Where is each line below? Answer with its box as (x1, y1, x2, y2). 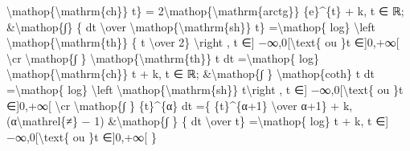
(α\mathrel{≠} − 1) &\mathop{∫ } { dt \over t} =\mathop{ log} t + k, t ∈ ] (6, 112, 389, 129)
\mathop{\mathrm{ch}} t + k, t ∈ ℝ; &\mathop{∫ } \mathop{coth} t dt (6, 65, 375, 82)
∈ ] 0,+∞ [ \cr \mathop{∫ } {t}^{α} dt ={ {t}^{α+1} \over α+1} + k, (6, 96, 353, 113)
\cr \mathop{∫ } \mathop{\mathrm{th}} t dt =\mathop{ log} (6, 49, 319, 66)
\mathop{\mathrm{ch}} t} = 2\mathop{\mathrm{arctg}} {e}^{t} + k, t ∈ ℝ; (6, 2, 404, 18)
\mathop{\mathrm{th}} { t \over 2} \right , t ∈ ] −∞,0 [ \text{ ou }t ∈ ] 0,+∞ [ (6, 34, 400, 51)
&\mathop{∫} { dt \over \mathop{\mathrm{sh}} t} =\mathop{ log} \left (6, 18, 376, 35)
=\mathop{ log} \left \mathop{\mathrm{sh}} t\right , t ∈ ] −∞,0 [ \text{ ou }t (6, 80, 404, 97)
